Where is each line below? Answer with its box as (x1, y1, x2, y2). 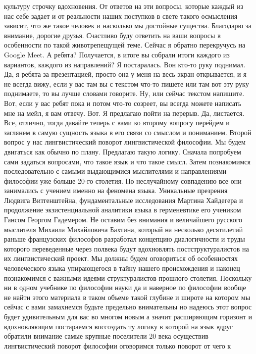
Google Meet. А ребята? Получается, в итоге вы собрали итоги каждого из (4, 49, 230, 59)
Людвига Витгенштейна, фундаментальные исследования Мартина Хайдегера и (4, 195, 243, 205)
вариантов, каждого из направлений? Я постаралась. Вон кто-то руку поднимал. (4, 59, 246, 69)
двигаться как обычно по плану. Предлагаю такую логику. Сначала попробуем (4, 146, 241, 156)
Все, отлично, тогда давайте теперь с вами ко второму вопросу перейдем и (4, 117, 230, 128)
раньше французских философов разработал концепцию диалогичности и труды (4, 234, 245, 244)
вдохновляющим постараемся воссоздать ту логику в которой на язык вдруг (4, 321, 233, 331)
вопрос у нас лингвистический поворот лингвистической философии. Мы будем (4, 137, 246, 147)
